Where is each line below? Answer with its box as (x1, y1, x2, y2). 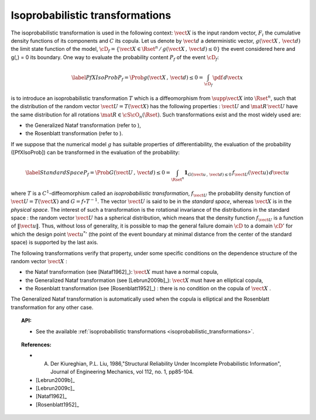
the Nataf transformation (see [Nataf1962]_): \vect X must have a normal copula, (25, 268, 219, 276)
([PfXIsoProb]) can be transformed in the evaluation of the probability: (11, 149, 180, 156)
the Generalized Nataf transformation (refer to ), (25, 122, 142, 129)
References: (21, 341, 52, 348)
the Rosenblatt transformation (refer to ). (25, 130, 123, 137)
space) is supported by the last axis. (11, 239, 99, 246)
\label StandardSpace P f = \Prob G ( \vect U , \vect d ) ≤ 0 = (25, 170, 171, 177)
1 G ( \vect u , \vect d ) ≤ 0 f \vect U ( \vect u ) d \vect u (184, 170, 290, 177)
